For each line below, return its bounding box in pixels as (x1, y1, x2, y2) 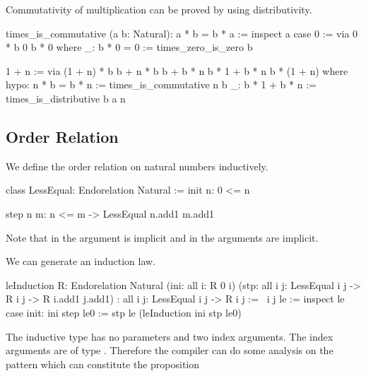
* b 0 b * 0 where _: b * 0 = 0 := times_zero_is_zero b (6, 40, 253, 54)
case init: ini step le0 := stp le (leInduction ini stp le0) (6, 305, 242, 319)
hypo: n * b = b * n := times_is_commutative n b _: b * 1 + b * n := (6, 77, 317, 92)
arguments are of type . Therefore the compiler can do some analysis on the (6, 343, 333, 358)
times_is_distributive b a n (6, 90, 126, 105)
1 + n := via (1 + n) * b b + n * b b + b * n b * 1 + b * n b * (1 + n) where (6, 63, 348, 78)
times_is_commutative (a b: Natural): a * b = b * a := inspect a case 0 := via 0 (6, 25, 358, 40)
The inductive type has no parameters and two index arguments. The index (6, 329, 333, 343)
